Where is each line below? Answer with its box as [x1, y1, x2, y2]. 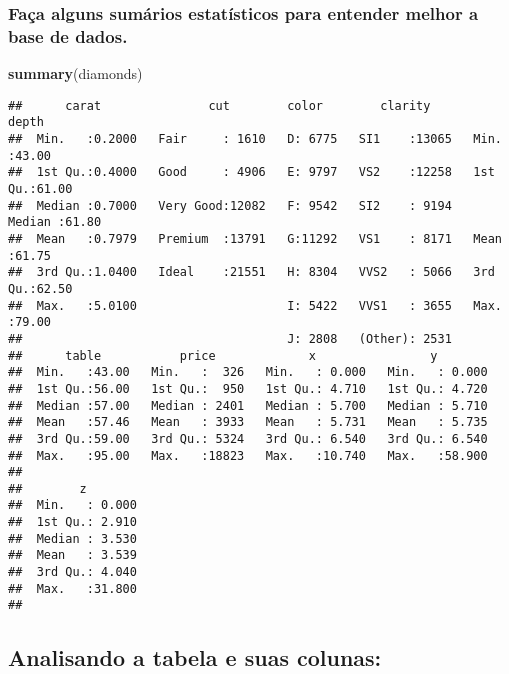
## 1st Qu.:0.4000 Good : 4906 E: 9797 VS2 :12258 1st [8, 165, 495, 180]
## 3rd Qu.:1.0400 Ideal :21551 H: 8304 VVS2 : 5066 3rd [8, 265, 495, 280]
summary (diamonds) [8, 63, 143, 84]
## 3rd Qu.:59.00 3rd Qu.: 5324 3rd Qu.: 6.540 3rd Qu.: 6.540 [8, 431, 488, 446]
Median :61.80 [8, 215, 102, 230]
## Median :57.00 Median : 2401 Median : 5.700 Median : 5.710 [8, 398, 488, 413]
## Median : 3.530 [8, 531, 137, 546]
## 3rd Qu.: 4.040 [8, 565, 137, 580]
